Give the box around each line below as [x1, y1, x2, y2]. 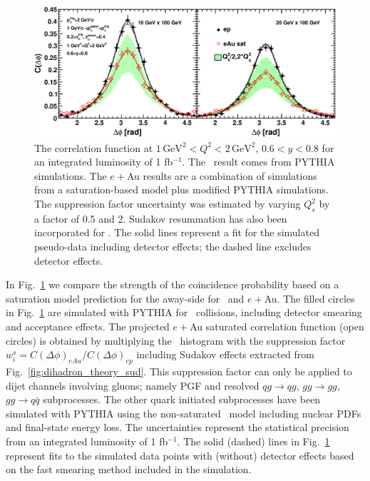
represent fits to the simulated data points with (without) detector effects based [6, 447, 354, 462]
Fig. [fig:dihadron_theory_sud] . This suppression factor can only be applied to [6, 363, 352, 378]
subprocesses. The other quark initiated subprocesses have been [43, 392, 321, 407]
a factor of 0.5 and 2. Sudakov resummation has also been [34, 211, 287, 226]
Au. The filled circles [264, 290, 355, 305]
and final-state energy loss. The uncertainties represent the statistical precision [6, 420, 349, 435]
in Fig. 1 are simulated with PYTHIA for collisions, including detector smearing [6, 305, 362, 320]
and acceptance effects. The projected [6, 319, 170, 333]
